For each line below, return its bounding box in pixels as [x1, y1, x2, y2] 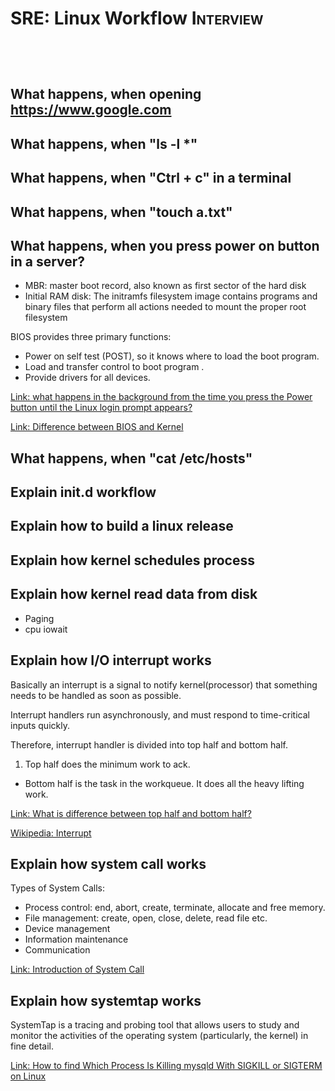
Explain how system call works [10, 855, 207, 872]
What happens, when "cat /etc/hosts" [10, 450, 253, 467]
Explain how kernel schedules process [10, 552, 255, 569]
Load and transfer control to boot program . [24, 361, 205, 373]
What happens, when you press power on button [10, 237, 320, 254]
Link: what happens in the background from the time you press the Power [10, 391, 313, 403]
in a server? [10, 253, 86, 270]
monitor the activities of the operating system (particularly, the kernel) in [10, 1030, 309, 1042]
